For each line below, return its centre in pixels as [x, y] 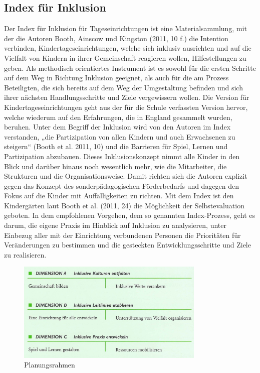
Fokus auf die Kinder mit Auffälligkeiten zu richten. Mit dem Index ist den [119, 196]
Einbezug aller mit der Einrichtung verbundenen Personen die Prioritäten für [122, 235]
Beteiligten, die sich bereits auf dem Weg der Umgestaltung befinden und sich [123, 87]
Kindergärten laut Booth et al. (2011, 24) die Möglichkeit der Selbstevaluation [124, 205]
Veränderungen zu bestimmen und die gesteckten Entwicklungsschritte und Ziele [127, 245]
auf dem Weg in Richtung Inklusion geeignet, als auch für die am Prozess [116, 78]
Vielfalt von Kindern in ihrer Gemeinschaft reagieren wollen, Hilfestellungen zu [125, 57]
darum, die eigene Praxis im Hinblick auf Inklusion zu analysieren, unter [115, 225]
